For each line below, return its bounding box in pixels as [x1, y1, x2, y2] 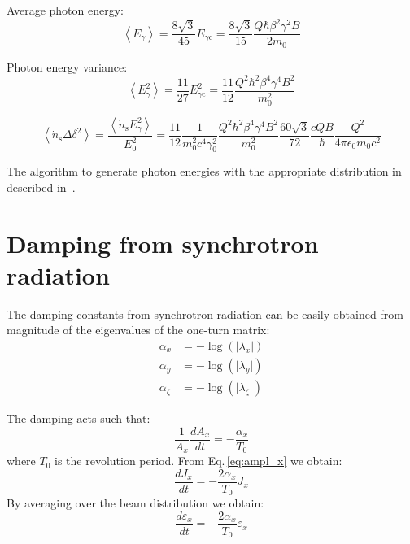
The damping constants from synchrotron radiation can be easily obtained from [7, 305, 403, 322]
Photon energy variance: [7, 58, 128, 75]
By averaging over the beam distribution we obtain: [7, 494, 264, 511]
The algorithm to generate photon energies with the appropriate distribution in [7, 163, 402, 180]
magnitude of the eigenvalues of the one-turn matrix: [7, 321, 270, 338]
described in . [7, 178, 76, 195]
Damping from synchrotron [7, 226, 319, 259]
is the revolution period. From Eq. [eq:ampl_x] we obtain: [55, 452, 342, 469]
